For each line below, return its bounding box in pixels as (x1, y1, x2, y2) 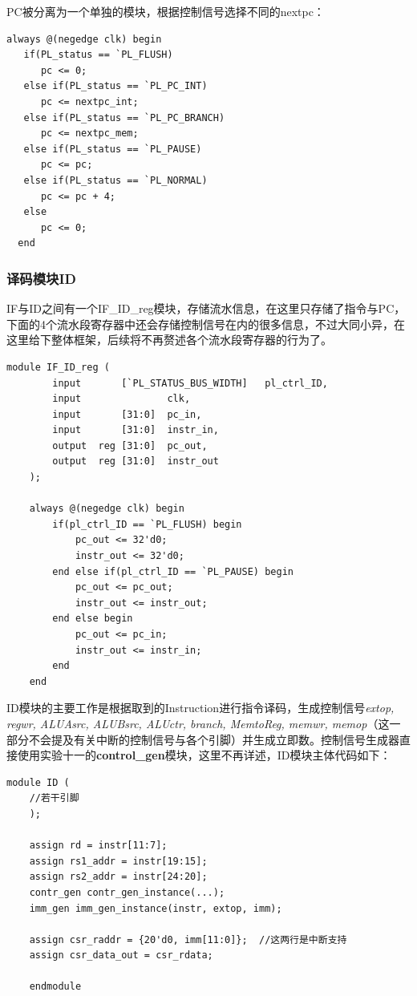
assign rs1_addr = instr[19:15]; (29, 855, 208, 867)
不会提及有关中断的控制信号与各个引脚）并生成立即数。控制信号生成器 (28, 731, 399, 747)
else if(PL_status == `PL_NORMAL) (23, 174, 208, 186)
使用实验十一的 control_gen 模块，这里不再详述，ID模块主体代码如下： (17, 747, 391, 763)
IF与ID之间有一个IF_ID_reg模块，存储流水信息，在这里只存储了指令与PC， (6, 300, 406, 317)
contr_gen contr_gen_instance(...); (29, 886, 225, 898)
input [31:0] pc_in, (52, 408, 202, 420)
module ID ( (6, 776, 70, 788)
